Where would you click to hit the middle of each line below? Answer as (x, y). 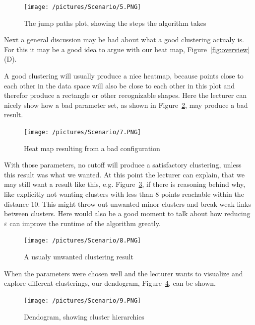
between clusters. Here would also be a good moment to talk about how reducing (127, 213)
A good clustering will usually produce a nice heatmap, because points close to (124, 76)
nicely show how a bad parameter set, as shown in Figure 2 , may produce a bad (126, 105)
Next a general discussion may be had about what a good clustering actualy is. (124, 40)
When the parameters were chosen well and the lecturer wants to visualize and (124, 273)
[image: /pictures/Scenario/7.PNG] (83, 132)
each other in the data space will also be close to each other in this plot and (120, 85)
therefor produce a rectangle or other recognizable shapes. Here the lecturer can (125, 95)
